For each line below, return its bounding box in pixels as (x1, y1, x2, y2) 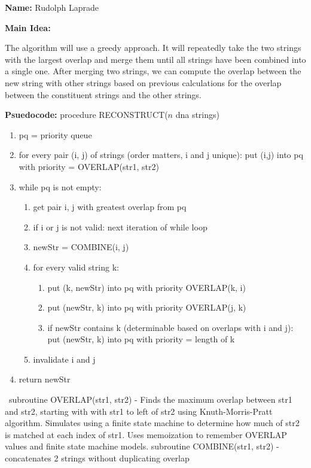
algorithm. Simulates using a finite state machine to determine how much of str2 (5, 417, 300, 429)
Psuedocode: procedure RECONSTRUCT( (5, 108, 168, 121)
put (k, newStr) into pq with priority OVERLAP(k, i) (47, 281, 246, 293)
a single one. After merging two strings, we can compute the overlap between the (5, 65, 301, 77)
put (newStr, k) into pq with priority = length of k (47, 333, 235, 345)
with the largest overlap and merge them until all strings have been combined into (5, 53, 306, 65)
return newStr (19, 373, 71, 385)
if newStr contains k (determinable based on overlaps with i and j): (47, 321, 294, 333)
